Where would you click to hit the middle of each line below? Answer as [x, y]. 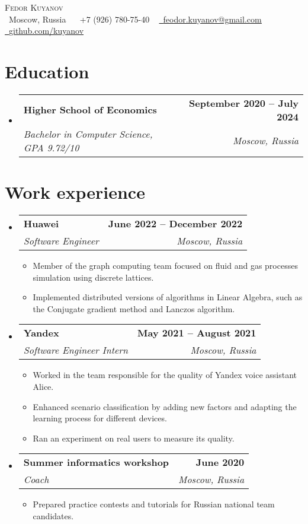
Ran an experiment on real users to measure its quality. [134, 438]
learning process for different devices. [100, 418]
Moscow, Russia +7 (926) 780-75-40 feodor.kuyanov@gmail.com [135, 19]
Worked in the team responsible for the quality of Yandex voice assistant [165, 375]
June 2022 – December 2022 [175, 224]
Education [47, 71]
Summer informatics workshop [96, 462]
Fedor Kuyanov [34, 7]
